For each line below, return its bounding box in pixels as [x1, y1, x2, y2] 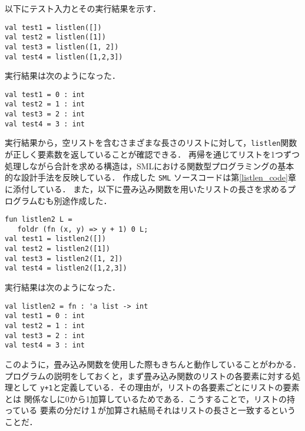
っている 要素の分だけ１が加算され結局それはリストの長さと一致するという [5, 404, 296, 416]
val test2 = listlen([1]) [5, 33, 106, 42]
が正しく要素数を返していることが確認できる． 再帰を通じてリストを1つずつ [5, 148, 300, 161]
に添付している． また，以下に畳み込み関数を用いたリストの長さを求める [5, 182, 287, 195]
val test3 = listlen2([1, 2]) [5, 254, 123, 263]
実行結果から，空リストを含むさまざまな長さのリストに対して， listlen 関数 [5, 136, 297, 149]
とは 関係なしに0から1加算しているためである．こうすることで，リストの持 [5, 392, 296, 405]
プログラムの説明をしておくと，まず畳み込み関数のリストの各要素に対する [5, 369, 293, 382]
